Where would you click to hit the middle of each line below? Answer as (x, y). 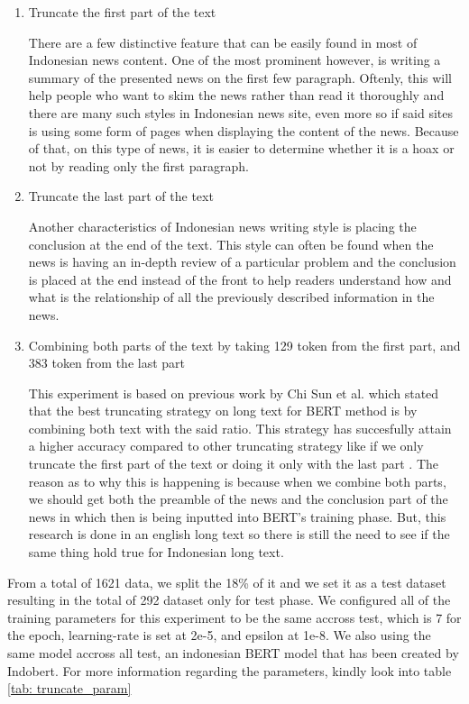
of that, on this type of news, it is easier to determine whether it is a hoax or (241, 148)
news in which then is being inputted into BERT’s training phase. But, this (237, 516)
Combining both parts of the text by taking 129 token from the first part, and (244, 345)
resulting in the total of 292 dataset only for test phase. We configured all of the (229, 600)
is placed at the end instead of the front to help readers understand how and (240, 279)
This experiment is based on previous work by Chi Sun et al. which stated (234, 393)
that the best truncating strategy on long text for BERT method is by (223, 411)
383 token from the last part (107, 363)
